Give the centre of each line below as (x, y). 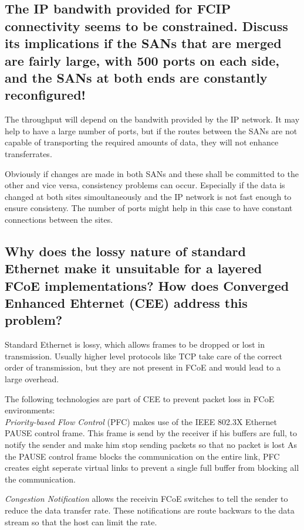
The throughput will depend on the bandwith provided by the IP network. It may (152, 119)
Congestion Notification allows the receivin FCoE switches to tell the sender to (146, 499)
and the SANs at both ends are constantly (136, 77)
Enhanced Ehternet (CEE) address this (126, 303)
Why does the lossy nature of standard (125, 251)
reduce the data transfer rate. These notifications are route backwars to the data (150, 510)
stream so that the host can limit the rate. (81, 521)
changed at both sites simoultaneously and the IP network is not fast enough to (148, 196)
